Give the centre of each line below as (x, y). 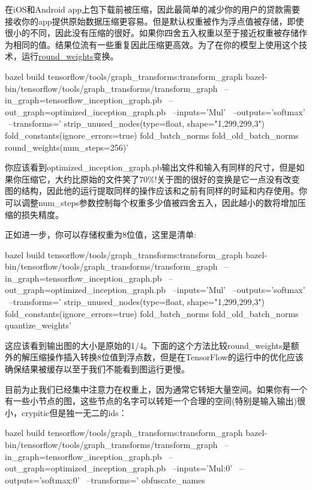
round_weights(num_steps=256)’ (67, 147)
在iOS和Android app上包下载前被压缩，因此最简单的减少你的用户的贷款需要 (153, 9)
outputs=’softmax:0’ (42, 479)
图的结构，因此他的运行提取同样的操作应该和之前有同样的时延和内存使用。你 (156, 191)
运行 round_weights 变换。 (70, 56)
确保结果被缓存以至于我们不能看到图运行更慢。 (97, 369)
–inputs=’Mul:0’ (202, 468)
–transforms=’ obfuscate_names (146, 479)
